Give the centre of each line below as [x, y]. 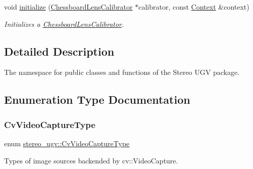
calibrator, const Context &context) [194, 7]
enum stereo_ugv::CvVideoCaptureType [67, 143]
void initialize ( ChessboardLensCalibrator [68, 7]
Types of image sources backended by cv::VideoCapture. [91, 160]
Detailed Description [59, 51]
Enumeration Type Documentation [97, 99]
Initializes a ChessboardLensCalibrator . [64, 24]
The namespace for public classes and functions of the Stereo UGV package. [122, 72]
